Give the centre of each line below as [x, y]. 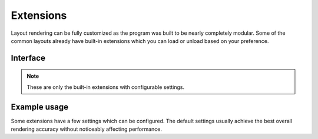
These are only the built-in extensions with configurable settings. [106, 87]
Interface [28, 58]
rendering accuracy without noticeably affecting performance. [86, 129]
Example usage [40, 107]
